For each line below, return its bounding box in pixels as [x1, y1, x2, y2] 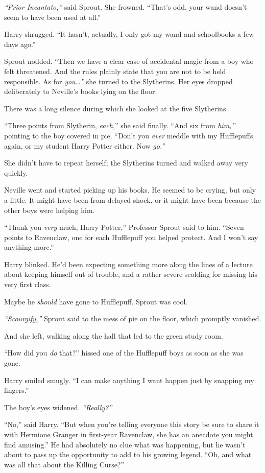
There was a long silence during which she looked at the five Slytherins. [4, 103, 228, 113]
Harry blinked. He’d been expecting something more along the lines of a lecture [4, 258, 253, 269]
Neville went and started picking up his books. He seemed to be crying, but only [4, 184, 256, 195]
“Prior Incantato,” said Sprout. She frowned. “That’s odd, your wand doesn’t [4, 2, 247, 12]
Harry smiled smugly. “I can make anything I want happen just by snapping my [4, 374, 254, 385]
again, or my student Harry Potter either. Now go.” [4, 140, 165, 151]
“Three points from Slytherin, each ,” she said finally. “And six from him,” [4, 120, 235, 131]
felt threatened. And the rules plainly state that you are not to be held [4, 65, 226, 76]
